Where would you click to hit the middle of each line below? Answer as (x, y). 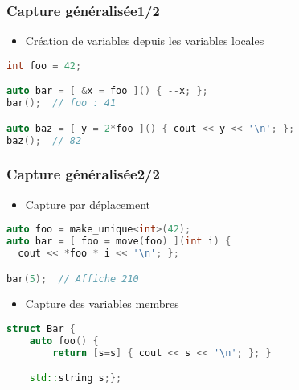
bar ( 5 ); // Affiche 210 (73, 279)
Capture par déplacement (88, 204)
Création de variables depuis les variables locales (145, 41)
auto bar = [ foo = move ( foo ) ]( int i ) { (119, 242)
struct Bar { (41, 329)
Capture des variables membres (102, 304)
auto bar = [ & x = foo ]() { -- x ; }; (107, 91)
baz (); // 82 (44, 140)
